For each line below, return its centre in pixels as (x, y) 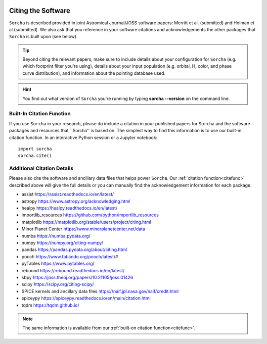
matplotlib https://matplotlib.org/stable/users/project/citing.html (87, 222)
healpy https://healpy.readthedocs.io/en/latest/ (69, 208)
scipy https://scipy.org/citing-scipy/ (58, 284)
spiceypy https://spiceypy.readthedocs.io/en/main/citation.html (86, 298)
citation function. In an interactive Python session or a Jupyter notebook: (83, 137)
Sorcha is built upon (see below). (43, 37)
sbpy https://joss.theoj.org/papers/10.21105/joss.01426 (77, 277)
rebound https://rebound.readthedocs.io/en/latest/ (73, 270)
